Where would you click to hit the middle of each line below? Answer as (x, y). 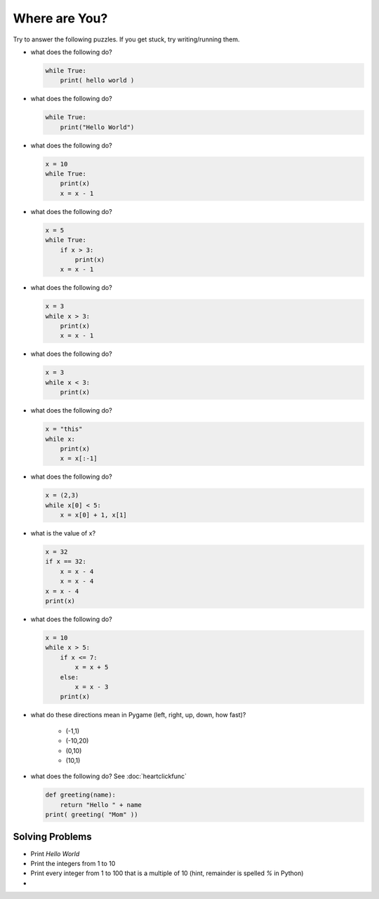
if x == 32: (66, 562)
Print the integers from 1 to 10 (73, 863)
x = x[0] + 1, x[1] (94, 515)
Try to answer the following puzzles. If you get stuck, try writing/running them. (126, 39)
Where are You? (60, 18)
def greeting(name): (80, 795)
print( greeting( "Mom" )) (92, 815)
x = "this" (64, 429)
